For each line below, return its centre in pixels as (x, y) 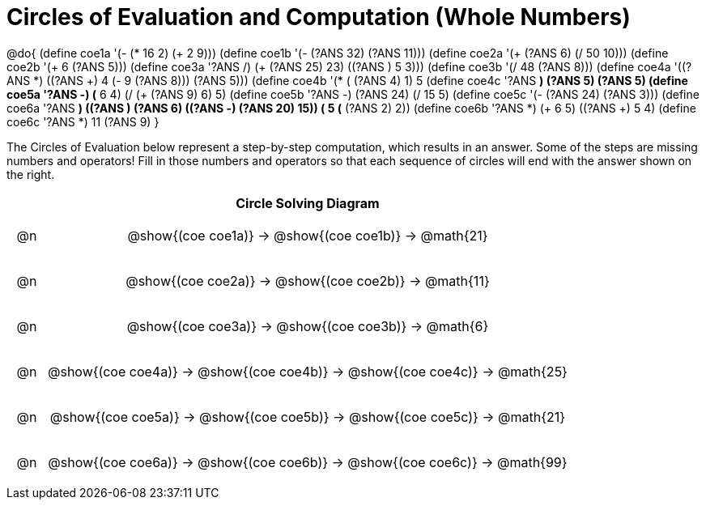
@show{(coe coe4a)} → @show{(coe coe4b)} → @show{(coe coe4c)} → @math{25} (307, 371)
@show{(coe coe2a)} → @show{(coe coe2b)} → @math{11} (308, 281)
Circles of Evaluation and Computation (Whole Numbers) (319, 17)
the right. (31, 174)
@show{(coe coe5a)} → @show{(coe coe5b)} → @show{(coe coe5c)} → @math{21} (308, 417)
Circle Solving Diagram (308, 203)
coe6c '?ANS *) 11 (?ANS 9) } (83, 121)
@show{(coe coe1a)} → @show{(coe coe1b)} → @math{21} (308, 235)
